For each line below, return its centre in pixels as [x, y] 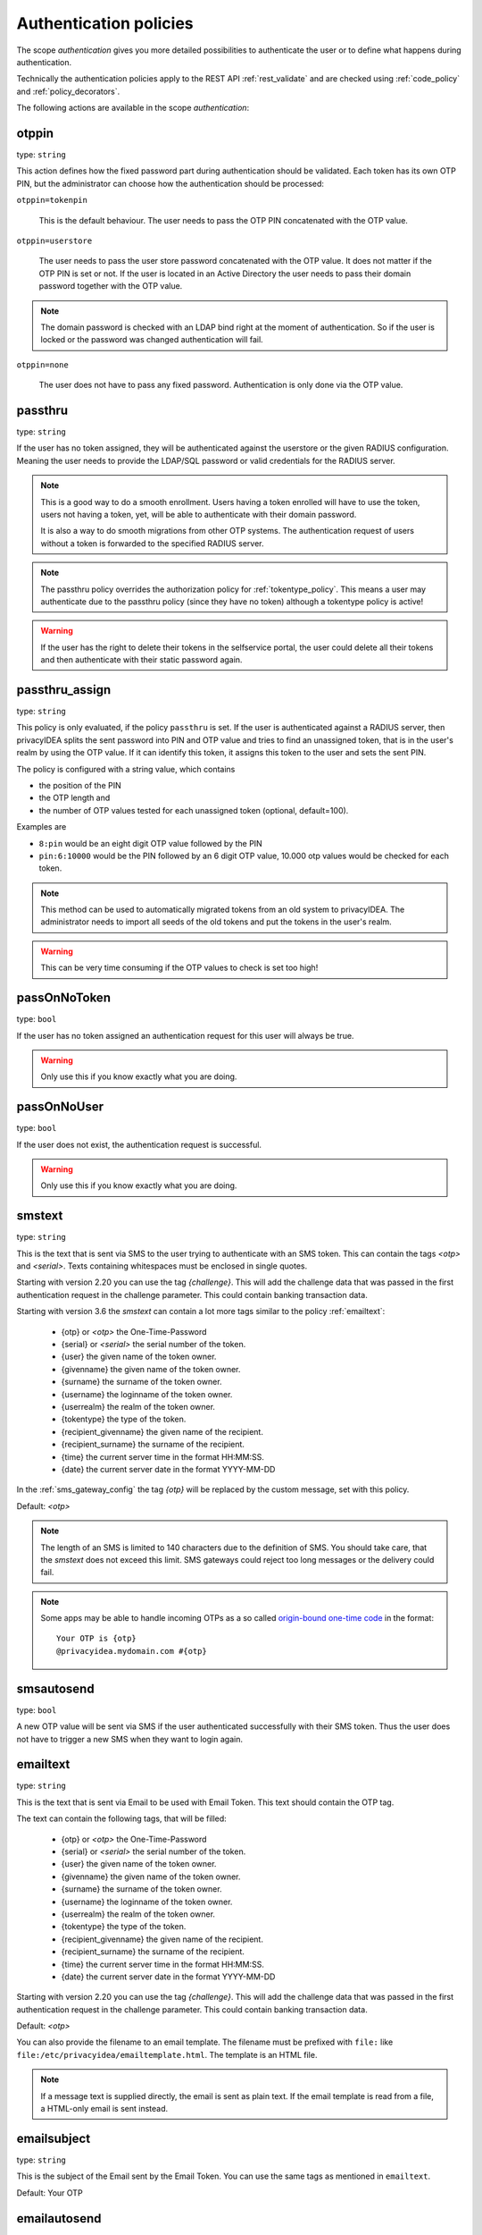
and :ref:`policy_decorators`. [68, 91]
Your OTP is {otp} [97, 1639]
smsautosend [55, 1688]
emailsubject [54, 2138]
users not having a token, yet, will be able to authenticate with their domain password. [199, 514]
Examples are [42, 827]
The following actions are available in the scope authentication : [133, 108]
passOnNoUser [60, 1107]
